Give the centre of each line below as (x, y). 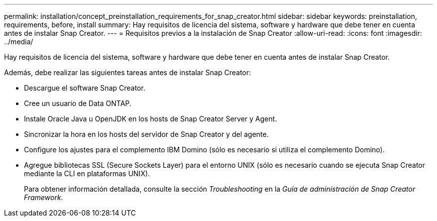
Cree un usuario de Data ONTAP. (78, 103)
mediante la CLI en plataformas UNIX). (87, 173)
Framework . (44, 197)
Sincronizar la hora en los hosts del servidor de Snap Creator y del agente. (146, 134)
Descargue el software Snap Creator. (85, 88)
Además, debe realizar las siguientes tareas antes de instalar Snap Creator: (128, 72)
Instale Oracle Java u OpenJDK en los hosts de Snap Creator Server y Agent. (151, 119)
